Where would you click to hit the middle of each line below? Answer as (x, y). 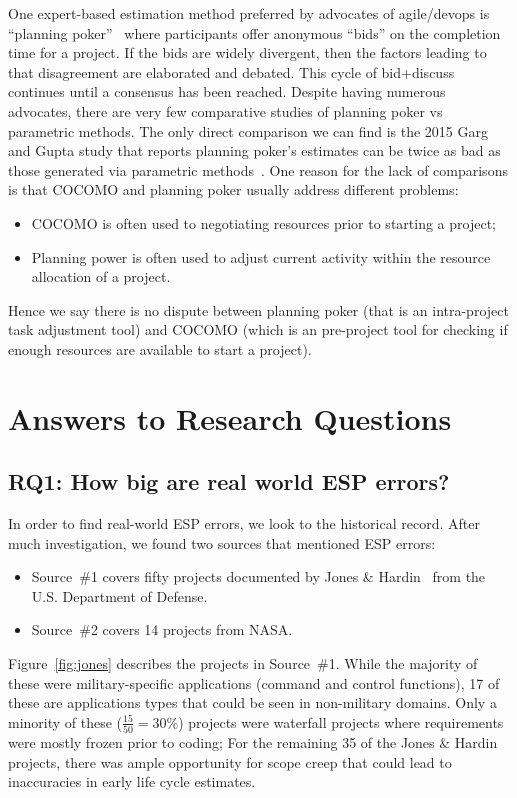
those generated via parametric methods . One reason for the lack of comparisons (258, 169)
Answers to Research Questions (230, 417)
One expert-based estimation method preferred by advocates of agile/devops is (249, 13)
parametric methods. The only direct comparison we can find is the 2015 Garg (248, 130)
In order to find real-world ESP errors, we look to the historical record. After (244, 523)
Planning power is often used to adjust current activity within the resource (261, 256)
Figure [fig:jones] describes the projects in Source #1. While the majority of (243, 663)
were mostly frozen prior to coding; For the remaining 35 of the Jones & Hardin (253, 742)
